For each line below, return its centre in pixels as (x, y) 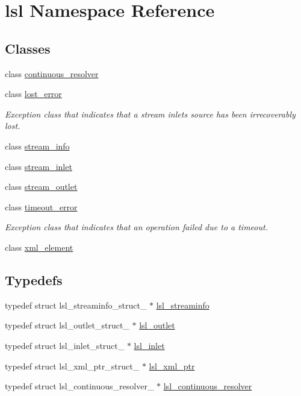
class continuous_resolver (52, 73)
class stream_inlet (39, 166)
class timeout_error (41, 206)
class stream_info (37, 146)
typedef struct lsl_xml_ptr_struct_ (72, 366)
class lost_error (33, 94)
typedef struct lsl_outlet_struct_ (67, 325)
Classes (28, 48)
